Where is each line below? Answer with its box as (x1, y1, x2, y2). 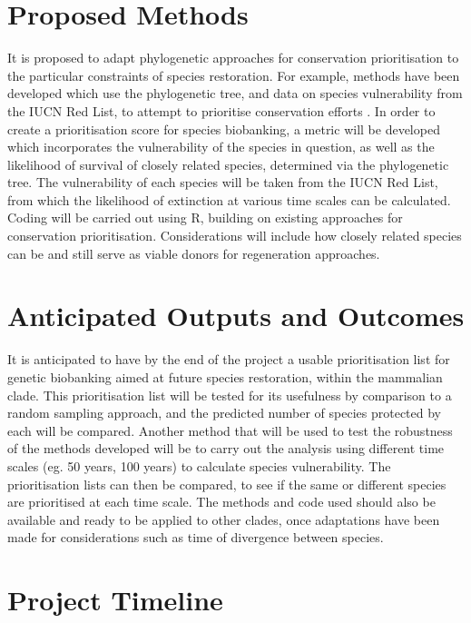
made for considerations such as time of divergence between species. (7, 528, 384, 547)
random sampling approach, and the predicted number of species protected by (7, 403, 442, 422)
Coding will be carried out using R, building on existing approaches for (7, 208, 403, 227)
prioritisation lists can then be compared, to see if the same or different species (7, 474, 446, 493)
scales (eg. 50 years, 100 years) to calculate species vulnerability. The (7, 456, 391, 475)
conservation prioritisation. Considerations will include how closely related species (7, 226, 462, 245)
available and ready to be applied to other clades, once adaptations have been (7, 509, 440, 529)
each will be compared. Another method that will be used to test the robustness (7, 420, 453, 440)
